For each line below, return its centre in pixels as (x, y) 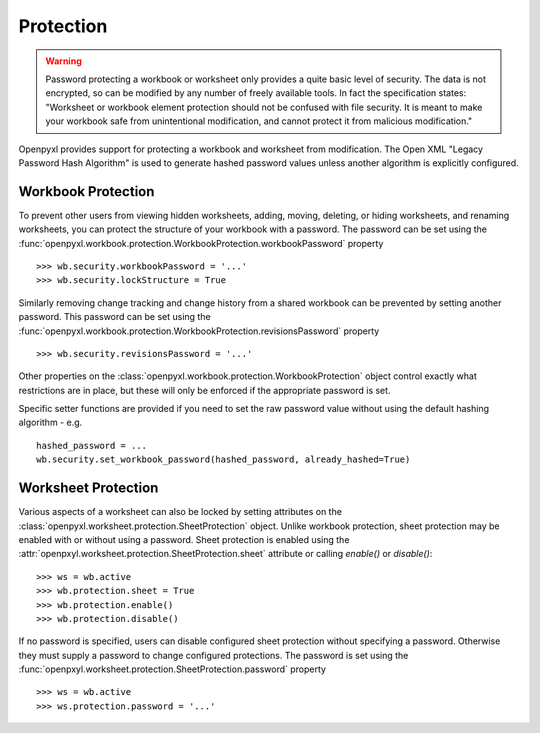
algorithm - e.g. (50, 422)
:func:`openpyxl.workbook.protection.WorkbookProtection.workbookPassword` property (201, 243)
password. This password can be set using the (114, 317)
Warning (63, 61)
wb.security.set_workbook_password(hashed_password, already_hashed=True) (223, 459)
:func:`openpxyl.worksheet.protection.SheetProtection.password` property (172, 669)
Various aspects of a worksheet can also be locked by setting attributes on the (180, 512)
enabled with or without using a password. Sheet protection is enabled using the (184, 539)
